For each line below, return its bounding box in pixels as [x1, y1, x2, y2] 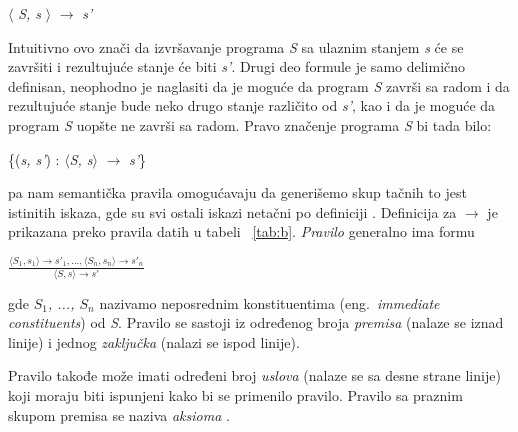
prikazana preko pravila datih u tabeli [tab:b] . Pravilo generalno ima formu [8, 221, 475, 242]
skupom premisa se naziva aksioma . [8, 404, 230, 425]
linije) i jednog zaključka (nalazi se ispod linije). [8, 331, 300, 352]
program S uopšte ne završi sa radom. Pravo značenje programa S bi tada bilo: [8, 114, 492, 135]
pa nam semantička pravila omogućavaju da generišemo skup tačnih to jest [8, 182, 467, 203]
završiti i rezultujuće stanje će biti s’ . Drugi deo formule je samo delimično [8, 56, 466, 77]
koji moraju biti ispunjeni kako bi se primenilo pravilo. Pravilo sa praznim [8, 384, 463, 405]
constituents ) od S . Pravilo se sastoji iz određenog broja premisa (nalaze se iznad [8, 312, 504, 333]
